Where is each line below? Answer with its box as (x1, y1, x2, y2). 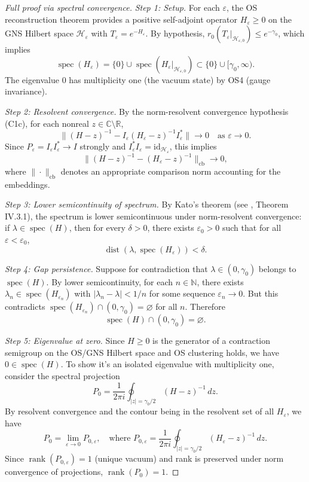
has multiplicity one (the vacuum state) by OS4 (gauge (69, 73, 271, 86)
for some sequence (149, 287, 215, 300)
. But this (243, 287, 279, 300)
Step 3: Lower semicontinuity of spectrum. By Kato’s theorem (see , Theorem (5, 198, 289, 211)
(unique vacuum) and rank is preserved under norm (94, 452, 284, 465)
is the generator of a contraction (152, 334, 271, 347)
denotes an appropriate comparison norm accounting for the (60, 164, 281, 177)
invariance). (5, 85, 47, 97)
